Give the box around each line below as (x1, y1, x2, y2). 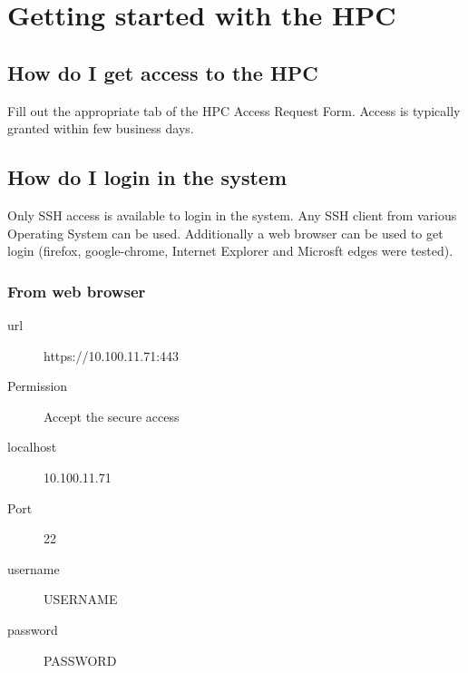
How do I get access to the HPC (7, 58, 318, 86)
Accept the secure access (44, 406, 180, 425)
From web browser (7, 279, 146, 302)
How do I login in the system (7, 163, 288, 191)
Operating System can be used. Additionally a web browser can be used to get (7, 223, 444, 242)
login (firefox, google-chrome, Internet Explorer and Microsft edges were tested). (7, 241, 453, 260)
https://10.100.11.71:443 (44, 346, 180, 365)
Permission (7, 376, 68, 395)
